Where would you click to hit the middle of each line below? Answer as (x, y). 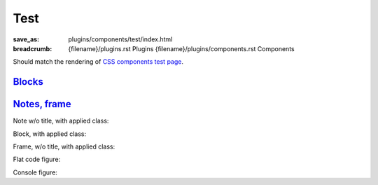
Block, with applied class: (50, 134)
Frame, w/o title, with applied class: (64, 146)
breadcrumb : (33, 48)
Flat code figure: (37, 159)
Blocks (28, 82)
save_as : (26, 39)
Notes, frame (42, 104)
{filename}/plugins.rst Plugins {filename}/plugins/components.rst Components (181, 48)
